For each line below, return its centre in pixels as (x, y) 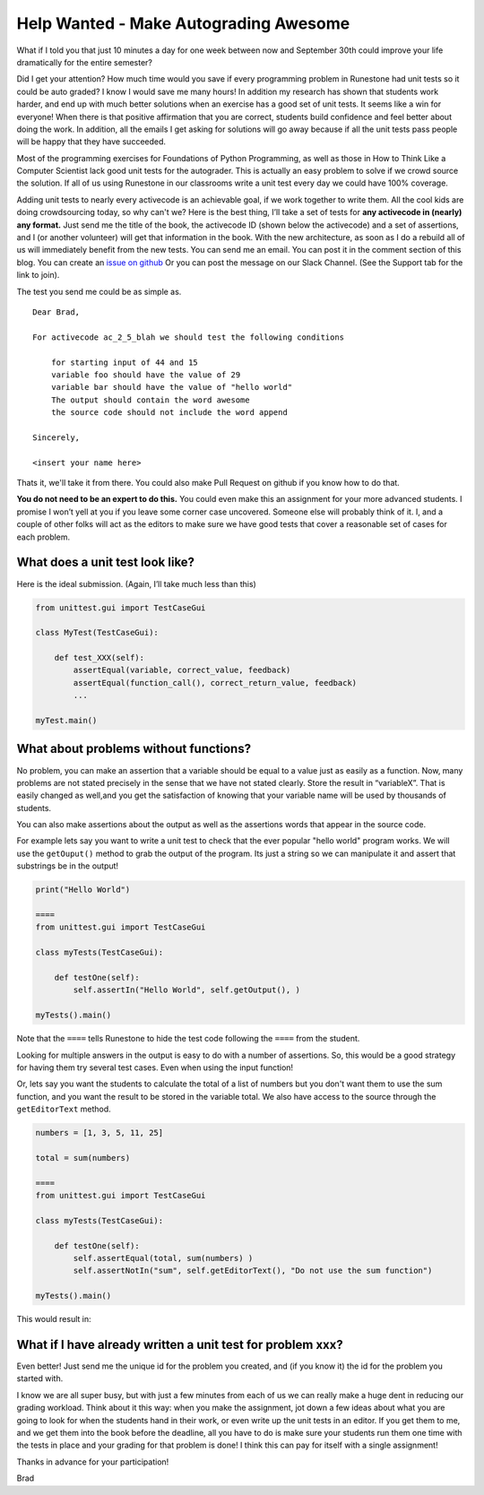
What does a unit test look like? (106, 562)
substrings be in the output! (68, 866)
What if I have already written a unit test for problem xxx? (180, 1344)
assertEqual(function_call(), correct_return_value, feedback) (215, 683)
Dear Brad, (56, 312)
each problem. (43, 537)
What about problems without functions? (134, 749)
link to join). (38, 275)
